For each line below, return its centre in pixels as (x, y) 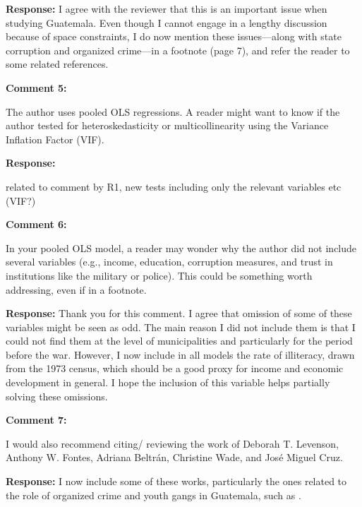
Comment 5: (36, 87)
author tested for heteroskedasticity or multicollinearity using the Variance (167, 125)
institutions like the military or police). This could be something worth (159, 275)
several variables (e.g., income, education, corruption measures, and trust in (169, 262)
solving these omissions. (57, 396)
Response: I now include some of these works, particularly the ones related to (176, 481)
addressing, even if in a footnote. (76, 289)
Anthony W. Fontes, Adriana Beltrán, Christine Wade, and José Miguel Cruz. (174, 457)
